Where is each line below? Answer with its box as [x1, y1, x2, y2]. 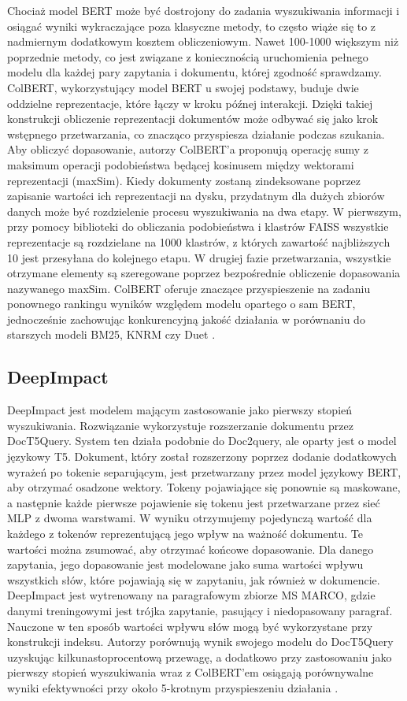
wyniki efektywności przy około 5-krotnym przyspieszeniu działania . [7, 679, 339, 695]
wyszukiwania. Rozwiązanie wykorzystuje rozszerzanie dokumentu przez [7, 417, 353, 433]
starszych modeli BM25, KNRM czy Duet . [7, 326, 216, 343]
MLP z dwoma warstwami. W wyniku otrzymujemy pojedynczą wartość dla [7, 510, 372, 526]
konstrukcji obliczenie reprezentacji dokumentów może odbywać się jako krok [7, 110, 379, 127]
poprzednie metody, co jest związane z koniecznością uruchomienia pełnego [7, 48, 368, 65]
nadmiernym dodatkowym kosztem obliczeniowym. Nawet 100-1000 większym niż [7, 33, 399, 50]
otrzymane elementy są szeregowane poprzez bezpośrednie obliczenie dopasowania [7, 265, 401, 281]
